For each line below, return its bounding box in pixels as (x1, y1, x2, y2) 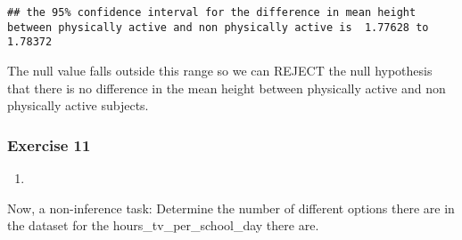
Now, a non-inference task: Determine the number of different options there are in (7, 198, 455, 217)
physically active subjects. (7, 96, 149, 115)
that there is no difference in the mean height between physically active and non (7, 78, 446, 97)
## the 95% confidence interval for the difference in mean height (7, 6, 417, 19)
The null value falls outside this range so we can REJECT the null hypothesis (7, 60, 433, 79)
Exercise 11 (7, 133, 91, 156)
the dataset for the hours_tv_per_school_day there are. (7, 216, 319, 235)
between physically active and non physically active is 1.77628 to (7, 20, 429, 34)
